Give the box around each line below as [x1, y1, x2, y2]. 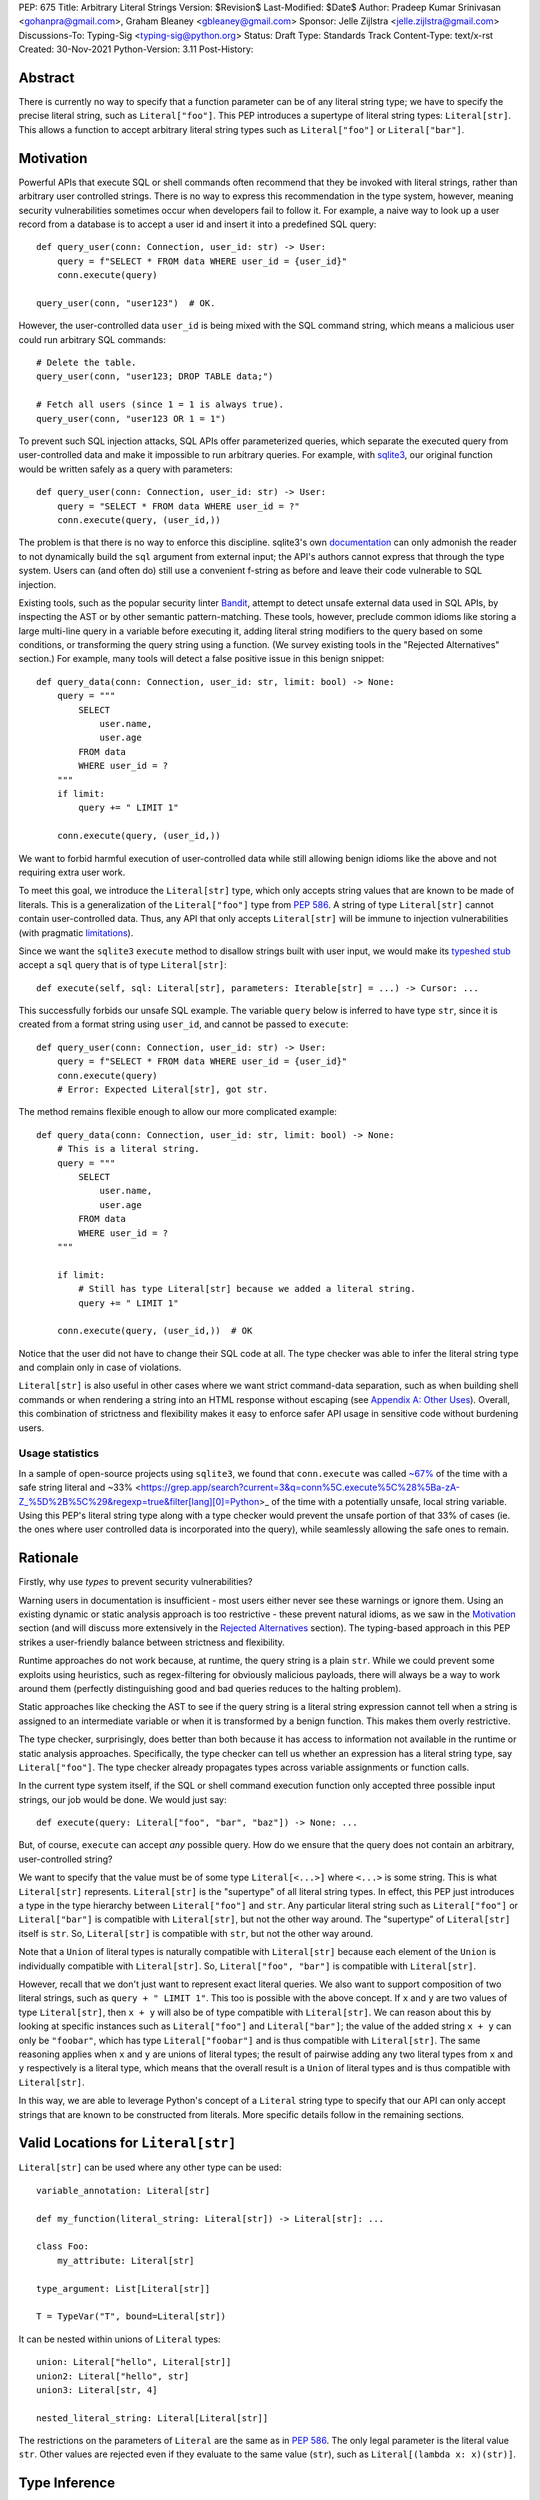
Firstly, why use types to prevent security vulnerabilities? [18, 1576, 254, 1588]
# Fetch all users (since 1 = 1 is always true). [36, 399, 285, 410]
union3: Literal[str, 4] [36, 2384, 158, 2395]
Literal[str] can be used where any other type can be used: [18, 2161, 282, 2174]
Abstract [18, 69, 75, 86]
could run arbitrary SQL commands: [18, 333, 167, 345]
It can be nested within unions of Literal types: [18, 2333, 221, 2345]
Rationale [18, 1550, 79, 1567]
